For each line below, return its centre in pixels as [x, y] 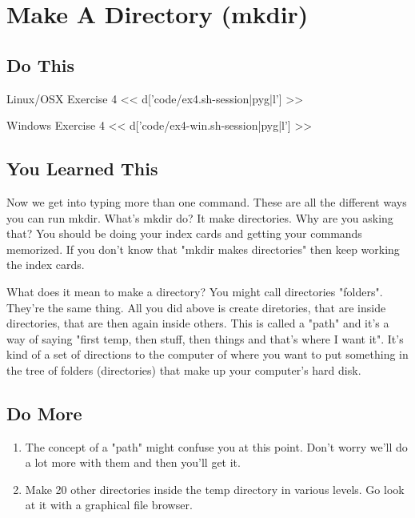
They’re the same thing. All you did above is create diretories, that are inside [196, 307]
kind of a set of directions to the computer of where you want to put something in [207, 354]
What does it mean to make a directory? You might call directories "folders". [195, 291]
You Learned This [82, 169]
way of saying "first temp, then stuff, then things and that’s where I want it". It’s [205, 338]
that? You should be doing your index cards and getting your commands [184, 233]
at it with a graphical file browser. [109, 505]
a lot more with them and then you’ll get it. [133, 462]
